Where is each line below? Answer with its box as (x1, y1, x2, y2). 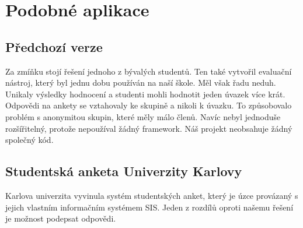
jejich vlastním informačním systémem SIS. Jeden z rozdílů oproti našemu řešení (5, 201, 294, 213)
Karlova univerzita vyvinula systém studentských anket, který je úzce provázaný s (5, 189, 298, 201)
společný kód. (5, 134, 54, 146)
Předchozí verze (5, 37, 103, 55)
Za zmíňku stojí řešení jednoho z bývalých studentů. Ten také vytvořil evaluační (5, 65, 292, 77)
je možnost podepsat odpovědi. (5, 212, 116, 225)
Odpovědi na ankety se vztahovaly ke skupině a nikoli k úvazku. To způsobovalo (5, 99, 292, 111)
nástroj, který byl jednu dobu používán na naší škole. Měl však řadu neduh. (5, 76, 276, 89)
